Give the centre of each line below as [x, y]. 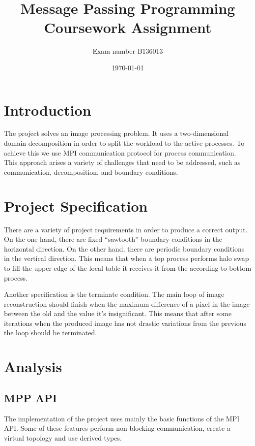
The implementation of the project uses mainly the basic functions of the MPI [122, 418]
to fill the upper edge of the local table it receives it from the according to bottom [128, 268]
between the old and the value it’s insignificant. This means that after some [118, 313]
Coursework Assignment [128, 27]
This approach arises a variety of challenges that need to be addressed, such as [122, 162]
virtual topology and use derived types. [63, 437]
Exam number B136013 [128, 51]
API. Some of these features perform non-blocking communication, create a [117, 428]
